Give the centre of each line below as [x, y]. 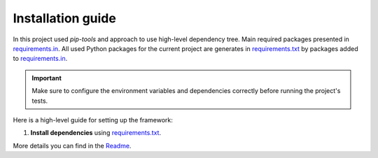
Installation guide [65, 18]
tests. [40, 101]
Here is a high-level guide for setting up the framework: [93, 120]
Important [47, 78]
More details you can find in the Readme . [72, 145]
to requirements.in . [40, 59]
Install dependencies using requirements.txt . [96, 133]
